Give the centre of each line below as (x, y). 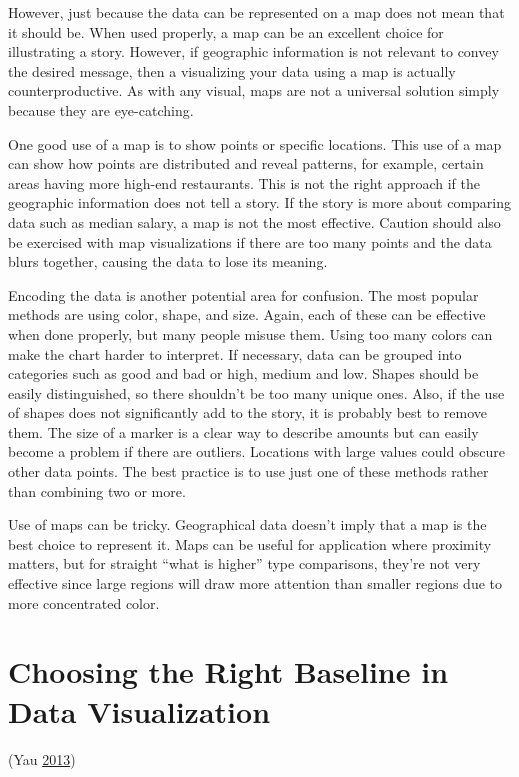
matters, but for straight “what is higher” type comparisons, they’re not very (244, 563)
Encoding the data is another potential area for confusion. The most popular (243, 294)
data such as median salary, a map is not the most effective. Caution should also (254, 221)
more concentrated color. (84, 602)
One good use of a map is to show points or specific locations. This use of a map (255, 143)
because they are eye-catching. (101, 109)
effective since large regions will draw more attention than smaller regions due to (255, 583)
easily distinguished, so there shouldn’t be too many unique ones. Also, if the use (256, 392)
